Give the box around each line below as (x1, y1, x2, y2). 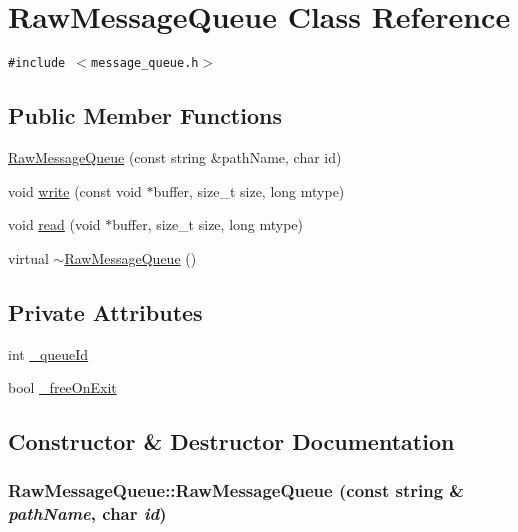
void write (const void (8, 180, 142, 201)
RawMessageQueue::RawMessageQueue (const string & (8, 478, 464, 503)
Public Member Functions (8, 100, 282, 131)
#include (8, 56, 66, 71)
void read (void (8, 214, 101, 235)
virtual (8, 247, 49, 268)
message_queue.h (91, 56, 199, 71)
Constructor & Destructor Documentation (8, 426, 455, 457)
